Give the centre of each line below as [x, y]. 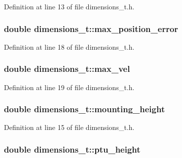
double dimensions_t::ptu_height [72, 149]
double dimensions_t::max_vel [67, 69]
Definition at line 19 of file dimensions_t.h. [69, 87]
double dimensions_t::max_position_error [91, 28]
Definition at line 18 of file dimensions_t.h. [69, 47]
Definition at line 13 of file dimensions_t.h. [69, 6]
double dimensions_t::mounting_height [85, 109]
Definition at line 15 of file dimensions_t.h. [69, 127]
